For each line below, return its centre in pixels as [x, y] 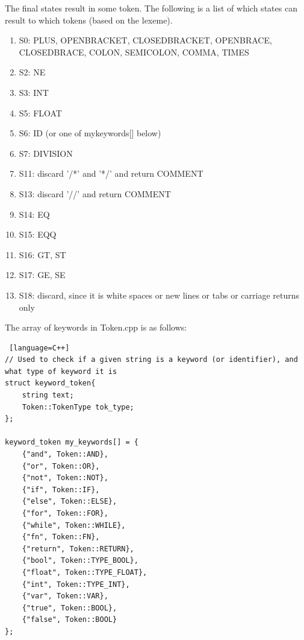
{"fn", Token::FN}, [61, 537]
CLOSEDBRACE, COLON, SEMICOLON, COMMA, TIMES [134, 52]
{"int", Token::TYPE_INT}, [76, 584]
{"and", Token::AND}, [65, 455]
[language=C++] [39, 348]
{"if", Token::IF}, [61, 490]
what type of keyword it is [61, 371]
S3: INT [34, 92]
